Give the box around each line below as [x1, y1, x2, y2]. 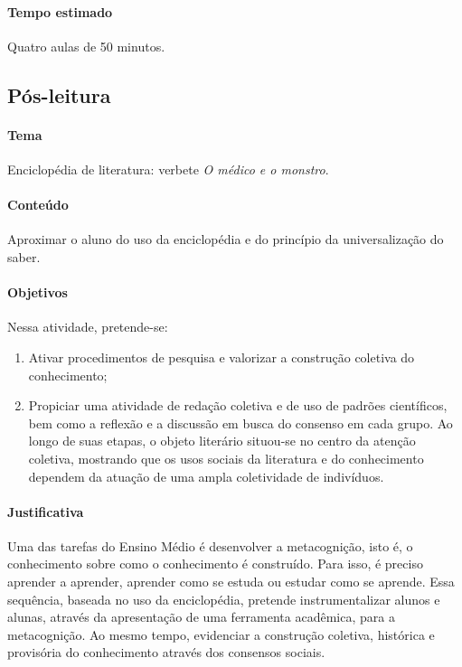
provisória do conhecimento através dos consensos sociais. [7, 643, 325, 662]
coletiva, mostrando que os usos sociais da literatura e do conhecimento [28, 448, 424, 467]
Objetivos [7, 283, 68, 302]
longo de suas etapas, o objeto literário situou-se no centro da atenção [28, 431, 416, 450]
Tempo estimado [7, 2, 113, 21]
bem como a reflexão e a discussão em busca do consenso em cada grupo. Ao [28, 413, 453, 432]
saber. [7, 247, 41, 266]
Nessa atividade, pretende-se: [7, 317, 168, 336]
